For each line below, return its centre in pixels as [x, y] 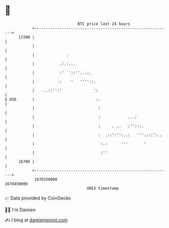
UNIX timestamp [103, 188]
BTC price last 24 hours [104, 24]
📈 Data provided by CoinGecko [38, 198]
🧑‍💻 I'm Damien [20, 210]
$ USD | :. [53, 99]
